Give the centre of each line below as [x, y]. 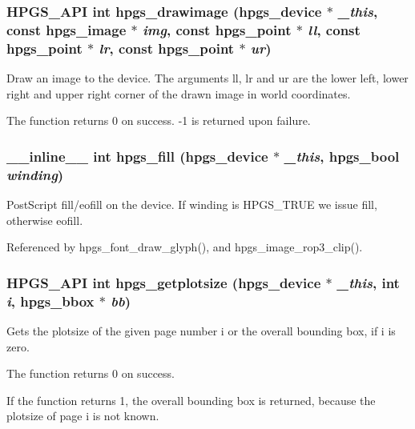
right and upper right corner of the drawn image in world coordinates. [179, 93]
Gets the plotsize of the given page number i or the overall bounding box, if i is [201, 330]
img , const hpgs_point [217, 29]
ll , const [334, 29]
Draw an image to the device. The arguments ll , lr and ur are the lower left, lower [207, 78]
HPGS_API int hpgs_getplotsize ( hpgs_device [164, 282]
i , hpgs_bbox [50, 301]
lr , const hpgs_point [167, 48]
